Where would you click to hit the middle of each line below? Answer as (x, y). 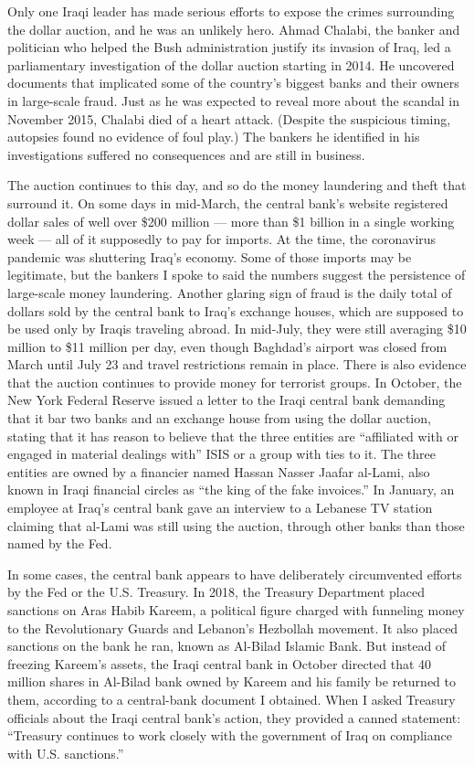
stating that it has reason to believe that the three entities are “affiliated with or (233, 436)
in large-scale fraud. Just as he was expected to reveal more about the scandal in (233, 100)
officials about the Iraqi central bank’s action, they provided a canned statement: (234, 717)
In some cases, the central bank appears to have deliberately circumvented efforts (235, 574)
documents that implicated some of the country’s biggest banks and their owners (233, 83)
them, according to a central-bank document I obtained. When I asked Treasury (232, 699)
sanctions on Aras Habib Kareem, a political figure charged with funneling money (236, 610)
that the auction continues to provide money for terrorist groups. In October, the (235, 382)
